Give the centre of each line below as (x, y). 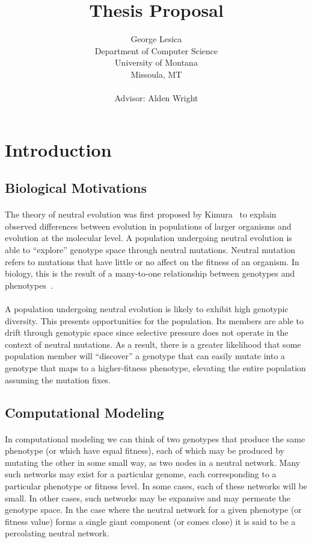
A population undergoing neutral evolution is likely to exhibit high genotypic (147, 309)
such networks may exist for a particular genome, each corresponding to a (141, 474)
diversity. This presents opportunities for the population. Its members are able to (154, 320)
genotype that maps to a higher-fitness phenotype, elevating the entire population (155, 367)
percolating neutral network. (57, 533)
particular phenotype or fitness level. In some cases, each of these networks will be (156, 485)
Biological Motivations (76, 188)
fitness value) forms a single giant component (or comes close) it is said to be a (150, 521)
